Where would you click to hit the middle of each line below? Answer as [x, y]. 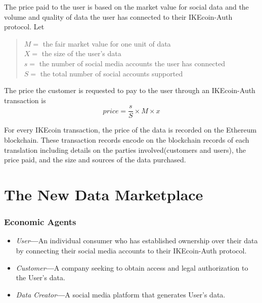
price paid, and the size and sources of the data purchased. [95, 160]
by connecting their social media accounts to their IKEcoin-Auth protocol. [131, 250]
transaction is [25, 100]
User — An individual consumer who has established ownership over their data [137, 241]
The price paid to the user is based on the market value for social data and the [126, 7]
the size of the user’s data [81, 53]
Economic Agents [40, 222]
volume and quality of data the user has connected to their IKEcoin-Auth [118, 16]
